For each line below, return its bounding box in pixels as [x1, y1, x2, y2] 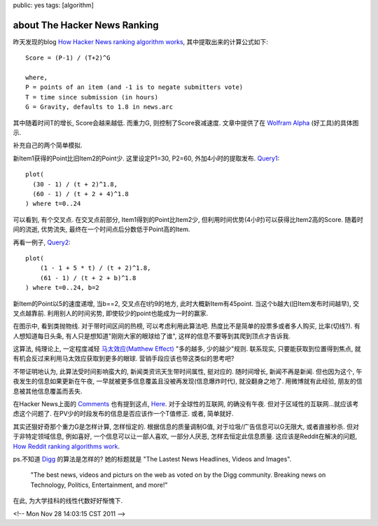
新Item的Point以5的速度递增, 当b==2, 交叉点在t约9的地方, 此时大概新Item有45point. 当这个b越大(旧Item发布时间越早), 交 [13, 299, 360, 307]
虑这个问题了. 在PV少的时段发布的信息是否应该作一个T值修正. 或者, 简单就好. [13, 410, 234, 418]
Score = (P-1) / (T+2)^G [25, 54, 111, 62]
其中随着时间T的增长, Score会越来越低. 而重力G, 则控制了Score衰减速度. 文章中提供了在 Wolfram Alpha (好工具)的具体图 [13, 118, 359, 127]
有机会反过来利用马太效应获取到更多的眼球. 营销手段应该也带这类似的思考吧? [13, 354, 234, 363]
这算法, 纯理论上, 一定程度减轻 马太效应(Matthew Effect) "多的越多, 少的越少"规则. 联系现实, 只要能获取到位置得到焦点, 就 [13, 345, 361, 353]
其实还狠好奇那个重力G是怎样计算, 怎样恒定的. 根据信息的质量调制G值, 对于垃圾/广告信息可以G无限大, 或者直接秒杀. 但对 [13, 422, 360, 431]
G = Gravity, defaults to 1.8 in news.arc [25, 103, 174, 111]
